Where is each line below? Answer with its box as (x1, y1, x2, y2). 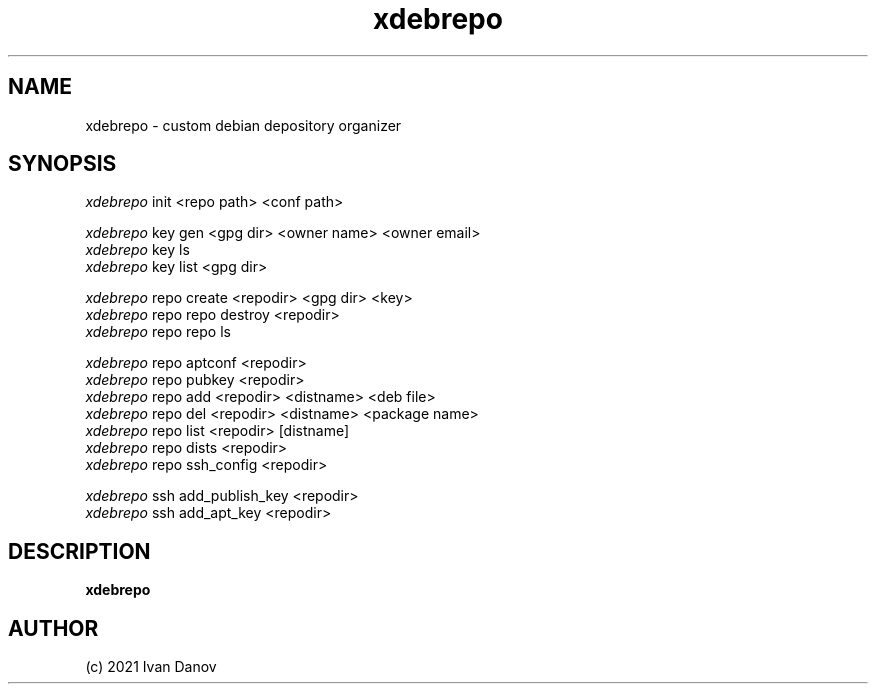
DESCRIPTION (8, 538, 151, 564)
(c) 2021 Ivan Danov (85, 658, 217, 676)
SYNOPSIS (8, 151, 117, 177)
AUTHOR (8, 615, 99, 641)
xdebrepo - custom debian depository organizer (85, 116, 402, 134)
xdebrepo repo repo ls (85, 323, 231, 341)
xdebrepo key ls (85, 241, 190, 259)
